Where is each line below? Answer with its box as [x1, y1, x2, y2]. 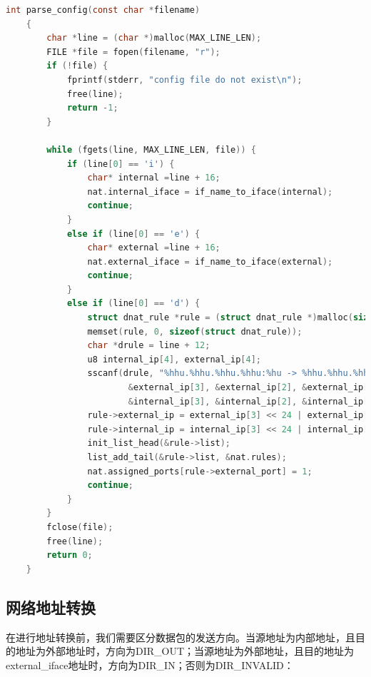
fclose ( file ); [46, 521, 113, 532]
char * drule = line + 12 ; [87, 340, 210, 351]
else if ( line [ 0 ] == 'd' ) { [66, 298, 200, 309]
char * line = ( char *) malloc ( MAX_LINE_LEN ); [46, 33, 262, 44]
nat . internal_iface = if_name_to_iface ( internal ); [87, 186, 333, 197]
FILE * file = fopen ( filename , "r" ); [46, 46, 220, 57]
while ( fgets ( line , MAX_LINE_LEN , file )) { [46, 144, 256, 155]
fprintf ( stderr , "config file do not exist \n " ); [66, 74, 303, 85]
